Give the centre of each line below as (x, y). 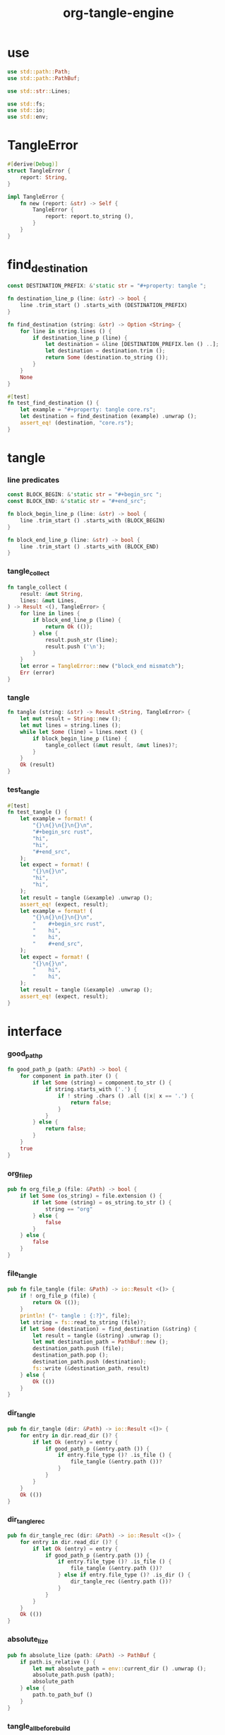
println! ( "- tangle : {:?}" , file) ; (75, 1315)
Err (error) (37, 673)
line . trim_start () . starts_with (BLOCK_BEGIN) (93, 520)
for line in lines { (50, 613)
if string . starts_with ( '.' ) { (91, 1090)
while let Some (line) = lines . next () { (81, 732)
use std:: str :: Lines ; (39, 91)
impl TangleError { (36, 197)
